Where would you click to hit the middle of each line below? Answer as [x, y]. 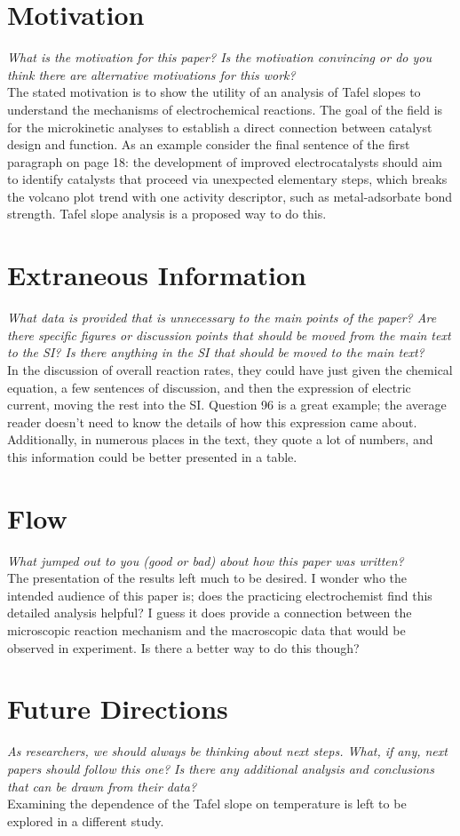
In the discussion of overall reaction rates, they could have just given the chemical [230, 369]
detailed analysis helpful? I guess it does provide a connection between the [210, 613]
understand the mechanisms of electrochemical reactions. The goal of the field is [225, 109]
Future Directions [118, 709]
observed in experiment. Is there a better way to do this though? [183, 647]
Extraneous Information [157, 275]
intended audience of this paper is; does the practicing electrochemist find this [220, 595]
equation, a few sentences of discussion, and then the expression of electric [209, 387]
